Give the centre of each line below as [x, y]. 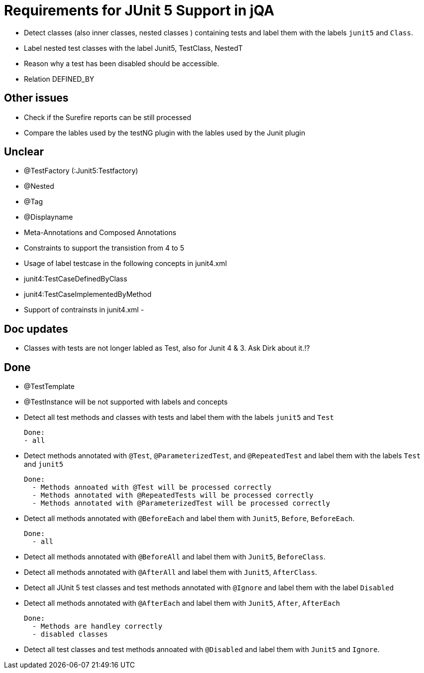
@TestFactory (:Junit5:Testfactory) [81, 171]
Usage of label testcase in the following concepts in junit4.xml [125, 264]
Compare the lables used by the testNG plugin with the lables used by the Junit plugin [165, 133]
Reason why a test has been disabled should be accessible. [122, 63]
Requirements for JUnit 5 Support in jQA [139, 10]
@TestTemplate [49, 387]
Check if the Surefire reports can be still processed [107, 117]
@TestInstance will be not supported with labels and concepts [126, 402]
